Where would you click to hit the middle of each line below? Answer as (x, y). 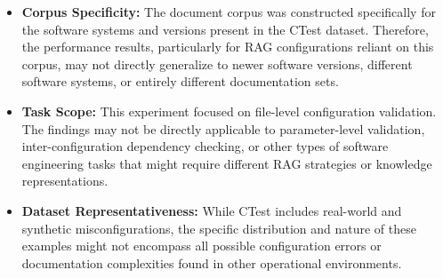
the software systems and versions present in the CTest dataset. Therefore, (225, 29)
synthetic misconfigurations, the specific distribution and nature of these (219, 228)
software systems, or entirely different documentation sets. (180, 81)
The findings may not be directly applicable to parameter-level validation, (223, 128)
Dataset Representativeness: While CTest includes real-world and (212, 210)
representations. (65, 181)
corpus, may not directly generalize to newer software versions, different (217, 64)
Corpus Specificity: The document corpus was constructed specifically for (229, 12)
